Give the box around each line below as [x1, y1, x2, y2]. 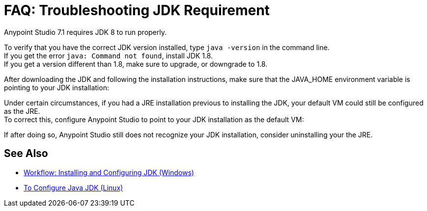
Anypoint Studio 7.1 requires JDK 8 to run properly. [4, 27, 167, 36]
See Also [4, 147, 48, 160]
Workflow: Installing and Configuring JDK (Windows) [24, 168, 194, 177]
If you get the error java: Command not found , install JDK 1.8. [4, 51, 213, 60]
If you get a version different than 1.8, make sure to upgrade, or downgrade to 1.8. [4, 59, 268, 68]
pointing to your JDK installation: [4, 83, 109, 92]
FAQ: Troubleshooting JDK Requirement [4, 2, 270, 19]
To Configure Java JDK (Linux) [24, 183, 123, 192]
